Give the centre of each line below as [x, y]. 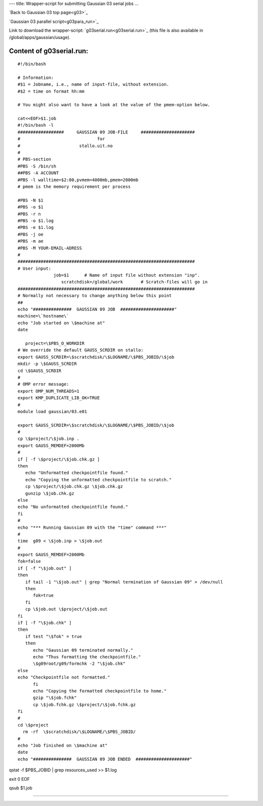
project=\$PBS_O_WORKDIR [55, 343]
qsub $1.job [21, 788]
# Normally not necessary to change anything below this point [95, 296]
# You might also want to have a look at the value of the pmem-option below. [114, 105]
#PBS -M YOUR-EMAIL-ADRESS [50, 248]
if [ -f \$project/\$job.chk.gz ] [59, 459]
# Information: [36, 77]
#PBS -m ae [31, 241]
